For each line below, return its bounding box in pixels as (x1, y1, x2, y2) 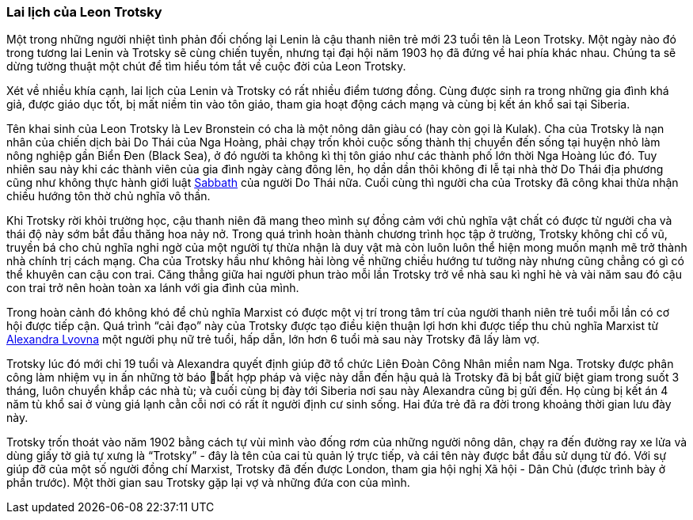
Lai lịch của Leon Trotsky (6, 4, 162, 20)
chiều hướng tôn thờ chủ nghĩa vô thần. (6, 189, 211, 203)
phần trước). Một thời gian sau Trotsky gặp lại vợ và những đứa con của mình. (6, 476, 410, 490)
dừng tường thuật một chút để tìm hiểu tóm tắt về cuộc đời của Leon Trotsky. (6, 59, 406, 74)
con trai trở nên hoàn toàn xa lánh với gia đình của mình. (6, 281, 299, 295)
